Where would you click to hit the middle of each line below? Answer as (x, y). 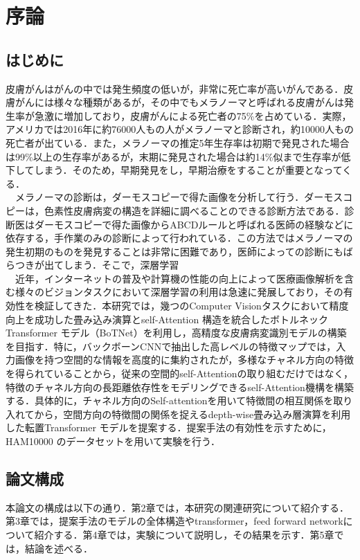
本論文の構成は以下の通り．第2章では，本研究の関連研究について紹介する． (178, 507)
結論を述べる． (58, 548)
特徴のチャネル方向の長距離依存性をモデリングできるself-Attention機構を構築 (180, 387)
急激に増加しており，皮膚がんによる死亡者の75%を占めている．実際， (193, 115)
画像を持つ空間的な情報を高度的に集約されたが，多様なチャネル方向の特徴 (184, 360)
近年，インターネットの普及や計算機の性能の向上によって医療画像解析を (179, 278)
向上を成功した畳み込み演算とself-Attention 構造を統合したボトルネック (167, 319)
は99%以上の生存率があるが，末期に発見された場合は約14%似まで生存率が (173, 156)
